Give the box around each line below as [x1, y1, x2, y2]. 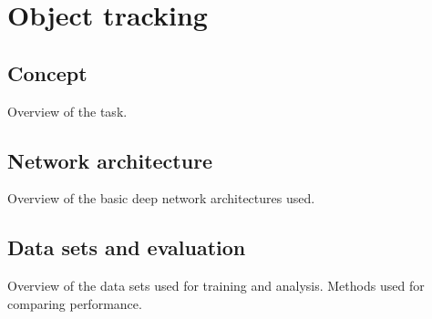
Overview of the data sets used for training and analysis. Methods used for [7, 276, 425, 295]
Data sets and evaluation [7, 233, 246, 262]
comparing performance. [7, 293, 142, 313]
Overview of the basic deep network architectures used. [7, 189, 315, 208]
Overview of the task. [7, 101, 128, 120]
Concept [7, 58, 87, 87]
